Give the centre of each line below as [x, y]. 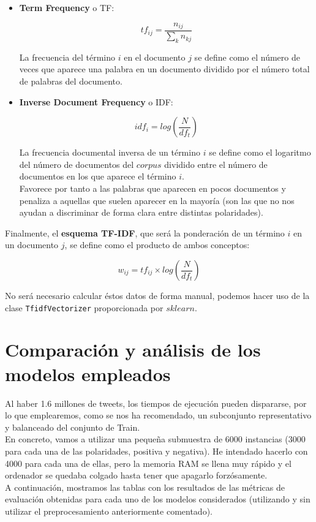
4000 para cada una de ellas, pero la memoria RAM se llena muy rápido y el [148, 463]
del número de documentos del [77, 164]
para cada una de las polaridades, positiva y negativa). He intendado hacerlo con [156, 451]
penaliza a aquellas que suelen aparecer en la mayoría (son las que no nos [157, 200]
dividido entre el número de [216, 164]
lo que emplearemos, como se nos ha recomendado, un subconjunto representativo [158, 415]
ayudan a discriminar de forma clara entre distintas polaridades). [141, 212]
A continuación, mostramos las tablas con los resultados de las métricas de [145, 487]
